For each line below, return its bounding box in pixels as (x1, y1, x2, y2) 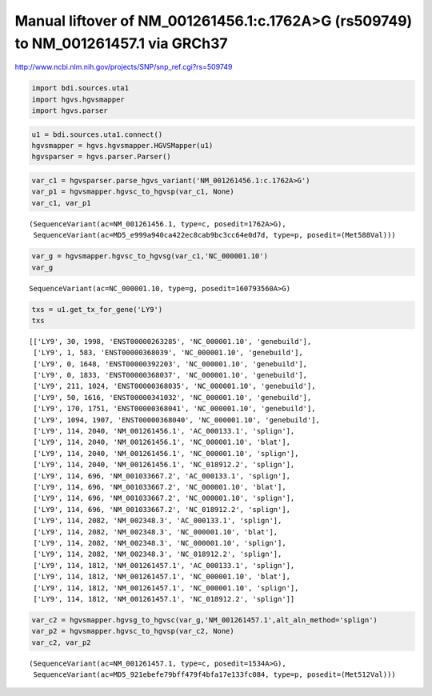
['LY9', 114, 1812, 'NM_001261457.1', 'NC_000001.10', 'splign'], (33, 583, 299, 592)
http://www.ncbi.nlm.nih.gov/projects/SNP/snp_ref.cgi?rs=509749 (14, 62, 233, 72)
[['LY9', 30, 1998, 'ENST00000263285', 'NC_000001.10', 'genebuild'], (29, 337, 312, 346)
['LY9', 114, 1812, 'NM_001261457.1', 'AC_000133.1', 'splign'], (33, 561, 295, 570)
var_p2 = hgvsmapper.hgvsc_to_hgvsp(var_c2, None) (31, 626, 235, 636)
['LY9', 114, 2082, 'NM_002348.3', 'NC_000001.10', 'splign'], (33, 538, 287, 547)
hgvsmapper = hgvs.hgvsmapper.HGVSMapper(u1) (31, 141, 214, 150)
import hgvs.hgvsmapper (31, 94, 126, 104)
